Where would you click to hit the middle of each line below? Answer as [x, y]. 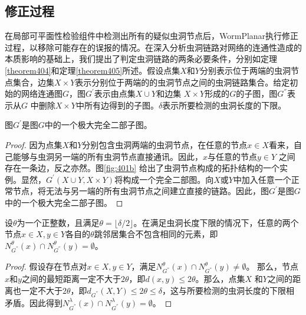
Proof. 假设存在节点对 [46, 266]
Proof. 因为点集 [34, 144]
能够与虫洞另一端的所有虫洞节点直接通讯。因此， [108, 156]
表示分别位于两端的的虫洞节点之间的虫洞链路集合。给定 [182, 82]
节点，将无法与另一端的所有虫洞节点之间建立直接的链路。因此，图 [141, 191]
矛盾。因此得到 [34, 302]
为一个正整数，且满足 [58, 222]
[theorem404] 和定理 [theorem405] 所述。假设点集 [93, 70]
